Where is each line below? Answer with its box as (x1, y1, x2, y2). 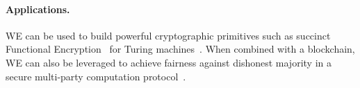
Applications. (6, 1, 70, 16)
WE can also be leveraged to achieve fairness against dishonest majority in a (6, 55, 332, 69)
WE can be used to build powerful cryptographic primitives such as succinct (6, 28, 331, 42)
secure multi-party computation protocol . (6, 69, 186, 83)
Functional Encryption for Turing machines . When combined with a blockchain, (6, 42, 355, 56)
